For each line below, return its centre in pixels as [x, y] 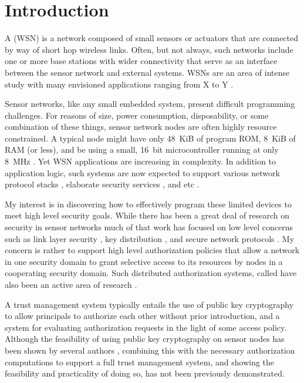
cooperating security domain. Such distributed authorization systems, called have [151, 273]
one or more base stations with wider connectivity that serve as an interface [141, 61]
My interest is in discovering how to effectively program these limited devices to [148, 204]
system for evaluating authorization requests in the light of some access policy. [146, 327]
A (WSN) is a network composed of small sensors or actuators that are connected [152, 38]
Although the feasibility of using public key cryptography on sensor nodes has [145, 339]
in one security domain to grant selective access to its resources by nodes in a [144, 261]
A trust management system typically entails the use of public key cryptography [149, 304]
